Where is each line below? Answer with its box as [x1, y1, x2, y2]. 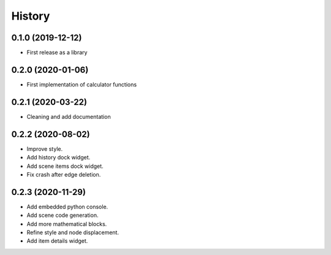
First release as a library [26, 49, 88, 56]
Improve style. [26, 145, 63, 153]
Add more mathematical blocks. [26, 220, 107, 227]
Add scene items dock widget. [26, 162, 104, 170]
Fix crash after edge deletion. [26, 170, 101, 178]
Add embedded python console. [26, 203, 108, 210]
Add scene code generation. [26, 211, 99, 219]
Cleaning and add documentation [26, 113, 111, 120]
